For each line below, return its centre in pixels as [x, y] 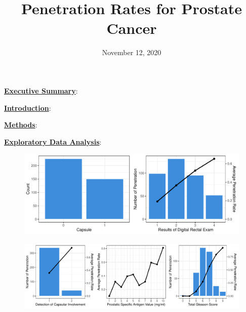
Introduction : [28, 107]
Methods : [21, 125]
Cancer [132, 28]
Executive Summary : [41, 90]
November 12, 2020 [132, 52]
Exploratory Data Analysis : [53, 141]
